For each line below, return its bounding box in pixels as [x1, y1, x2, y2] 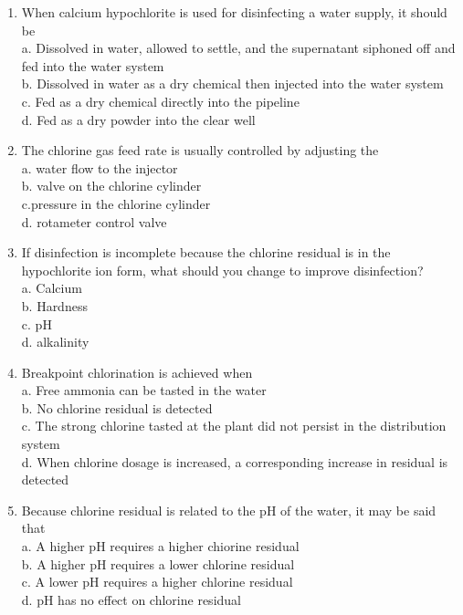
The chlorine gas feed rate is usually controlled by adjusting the [21, 141, 379, 160]
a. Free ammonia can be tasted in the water [21, 380, 267, 400]
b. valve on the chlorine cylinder [21, 176, 202, 195]
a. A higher [21, 537, 85, 556]
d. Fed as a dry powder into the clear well [21, 109, 256, 129]
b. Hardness [21, 296, 88, 315]
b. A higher [21, 554, 86, 573]
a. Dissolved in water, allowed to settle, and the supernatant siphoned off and [21, 38, 456, 57]
